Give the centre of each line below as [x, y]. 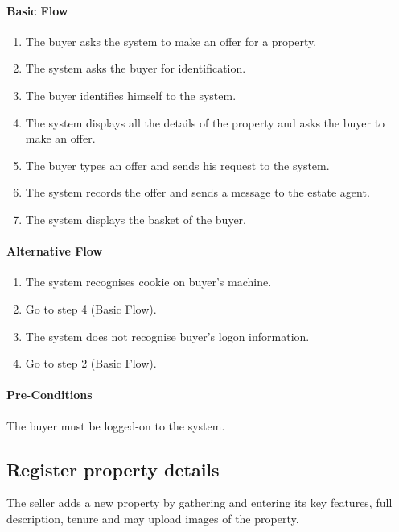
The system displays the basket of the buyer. [136, 219]
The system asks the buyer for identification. [136, 68]
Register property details [113, 469]
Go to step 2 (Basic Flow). [91, 363]
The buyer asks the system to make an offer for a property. [171, 41]
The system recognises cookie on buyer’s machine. [148, 282]
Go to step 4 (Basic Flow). [91, 308]
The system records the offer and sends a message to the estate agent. [197, 192]
